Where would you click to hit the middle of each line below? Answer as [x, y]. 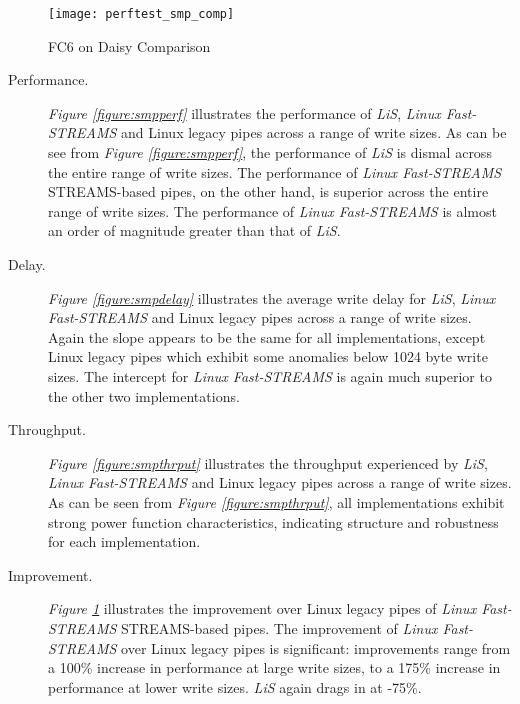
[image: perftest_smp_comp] [141, 14]
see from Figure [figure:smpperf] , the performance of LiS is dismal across [270, 152]
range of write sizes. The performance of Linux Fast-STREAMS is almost [272, 210]
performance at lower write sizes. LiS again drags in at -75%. [235, 686]
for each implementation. [124, 541]
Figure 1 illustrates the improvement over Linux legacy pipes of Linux [262, 608]
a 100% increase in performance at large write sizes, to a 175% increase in [274, 667]
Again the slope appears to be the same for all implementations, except [267, 336]
